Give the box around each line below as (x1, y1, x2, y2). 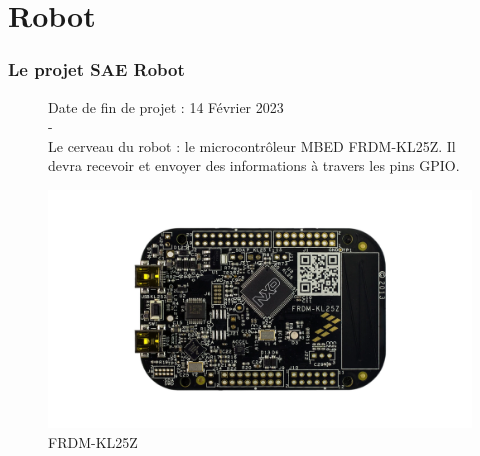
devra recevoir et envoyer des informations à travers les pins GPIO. (48, 155, 460, 176)
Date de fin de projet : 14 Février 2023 (48, 96, 284, 117)
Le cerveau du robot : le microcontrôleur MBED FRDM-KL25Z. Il (48, 135, 456, 156)
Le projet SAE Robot (8, 57, 185, 82)
